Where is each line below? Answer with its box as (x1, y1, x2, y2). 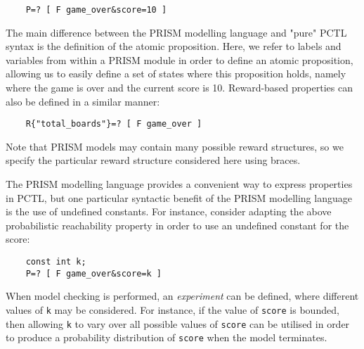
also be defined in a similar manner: (6, 94, 160, 108)
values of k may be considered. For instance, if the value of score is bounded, (6, 302, 339, 317)
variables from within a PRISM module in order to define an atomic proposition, (6, 52, 353, 67)
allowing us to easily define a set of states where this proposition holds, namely (6, 66, 346, 81)
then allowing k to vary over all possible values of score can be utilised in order (6, 316, 350, 331)
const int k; (25, 257, 86, 267)
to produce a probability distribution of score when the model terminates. (6, 330, 327, 345)
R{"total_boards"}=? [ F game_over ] (25, 119, 202, 129)
